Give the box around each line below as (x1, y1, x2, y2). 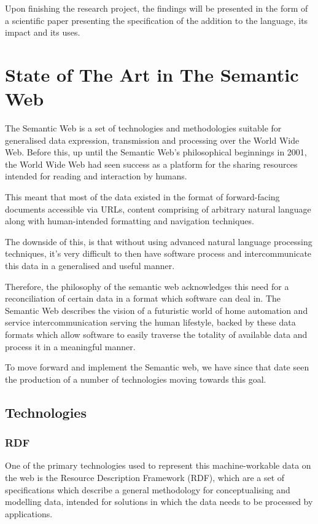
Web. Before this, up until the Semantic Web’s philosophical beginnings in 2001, (5, 146, 307, 158)
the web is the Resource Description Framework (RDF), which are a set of (5, 471, 285, 483)
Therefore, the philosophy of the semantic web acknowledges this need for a (5, 280, 289, 292)
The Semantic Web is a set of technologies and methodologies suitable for (5, 122, 282, 135)
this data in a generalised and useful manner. (5, 259, 175, 272)
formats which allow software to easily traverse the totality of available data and (5, 328, 308, 340)
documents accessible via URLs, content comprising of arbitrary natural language (5, 202, 311, 215)
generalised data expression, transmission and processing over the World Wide (5, 133, 300, 146)
